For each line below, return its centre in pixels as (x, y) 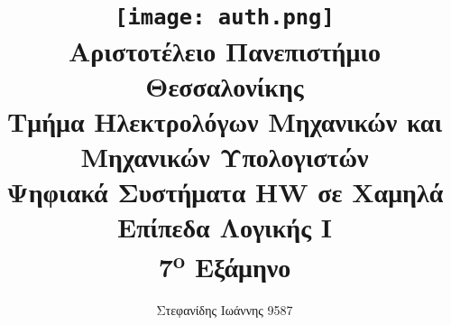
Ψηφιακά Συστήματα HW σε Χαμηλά (225, 192)
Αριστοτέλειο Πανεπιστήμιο (225, 50)
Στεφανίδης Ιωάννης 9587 (225, 309)
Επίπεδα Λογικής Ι (225, 227)
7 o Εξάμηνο (225, 264)
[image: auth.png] (225, 18)
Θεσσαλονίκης (225, 85)
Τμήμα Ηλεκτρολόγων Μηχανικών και (225, 121)
